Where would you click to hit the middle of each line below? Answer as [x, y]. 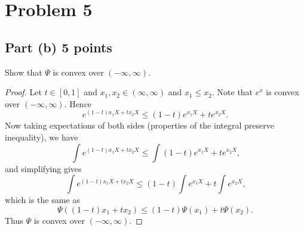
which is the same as [42, 200]
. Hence [78, 103]
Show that [24, 72]
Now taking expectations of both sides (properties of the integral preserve [139, 125]
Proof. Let [23, 92]
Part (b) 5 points [59, 47]
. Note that [233, 92]
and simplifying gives [43, 168]
